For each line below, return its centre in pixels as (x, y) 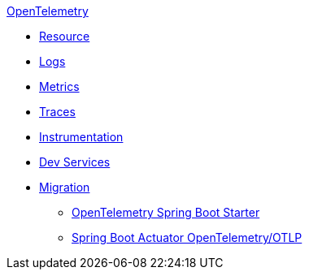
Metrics (59, 86)
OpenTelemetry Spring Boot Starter (166, 212)
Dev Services (75, 162)
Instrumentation (81, 137)
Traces (57, 112)
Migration (65, 187)
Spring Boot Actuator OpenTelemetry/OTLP (187, 237)
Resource (65, 36)
